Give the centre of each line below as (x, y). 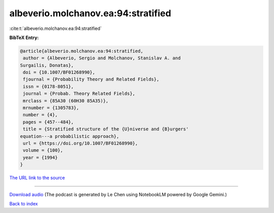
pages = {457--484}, (48, 122)
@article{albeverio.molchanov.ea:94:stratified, (82, 51)
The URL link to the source (37, 178)
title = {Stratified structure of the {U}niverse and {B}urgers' (106, 129)
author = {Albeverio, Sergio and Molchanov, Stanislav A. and (102, 58)
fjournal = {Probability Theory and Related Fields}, (91, 79)
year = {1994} (40, 157)
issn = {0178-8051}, (48, 86)
